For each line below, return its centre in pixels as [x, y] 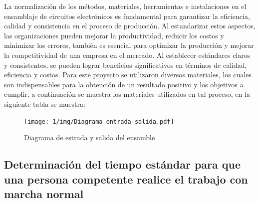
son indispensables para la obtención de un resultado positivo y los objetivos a [124, 84]
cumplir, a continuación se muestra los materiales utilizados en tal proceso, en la [127, 94]
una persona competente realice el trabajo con [126, 179]
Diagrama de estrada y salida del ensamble [90, 137]
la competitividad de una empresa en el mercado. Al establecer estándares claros [127, 55]
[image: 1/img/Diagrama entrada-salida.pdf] [99, 121]
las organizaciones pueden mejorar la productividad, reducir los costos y [114, 35]
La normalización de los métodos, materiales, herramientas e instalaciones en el [125, 6]
